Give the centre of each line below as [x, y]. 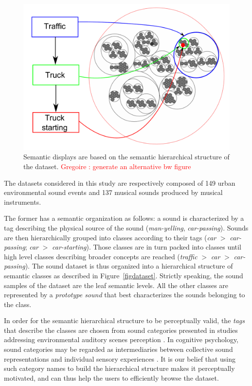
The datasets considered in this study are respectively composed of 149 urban [120, 183]
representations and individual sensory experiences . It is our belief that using [120, 358]
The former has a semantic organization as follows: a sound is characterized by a [124, 218]
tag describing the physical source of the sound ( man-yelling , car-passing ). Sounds [126, 227]
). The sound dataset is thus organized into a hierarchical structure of [129, 266]
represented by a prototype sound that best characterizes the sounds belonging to [125, 295]
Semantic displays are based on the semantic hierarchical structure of [126, 157]
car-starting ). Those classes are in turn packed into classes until [147, 247]
